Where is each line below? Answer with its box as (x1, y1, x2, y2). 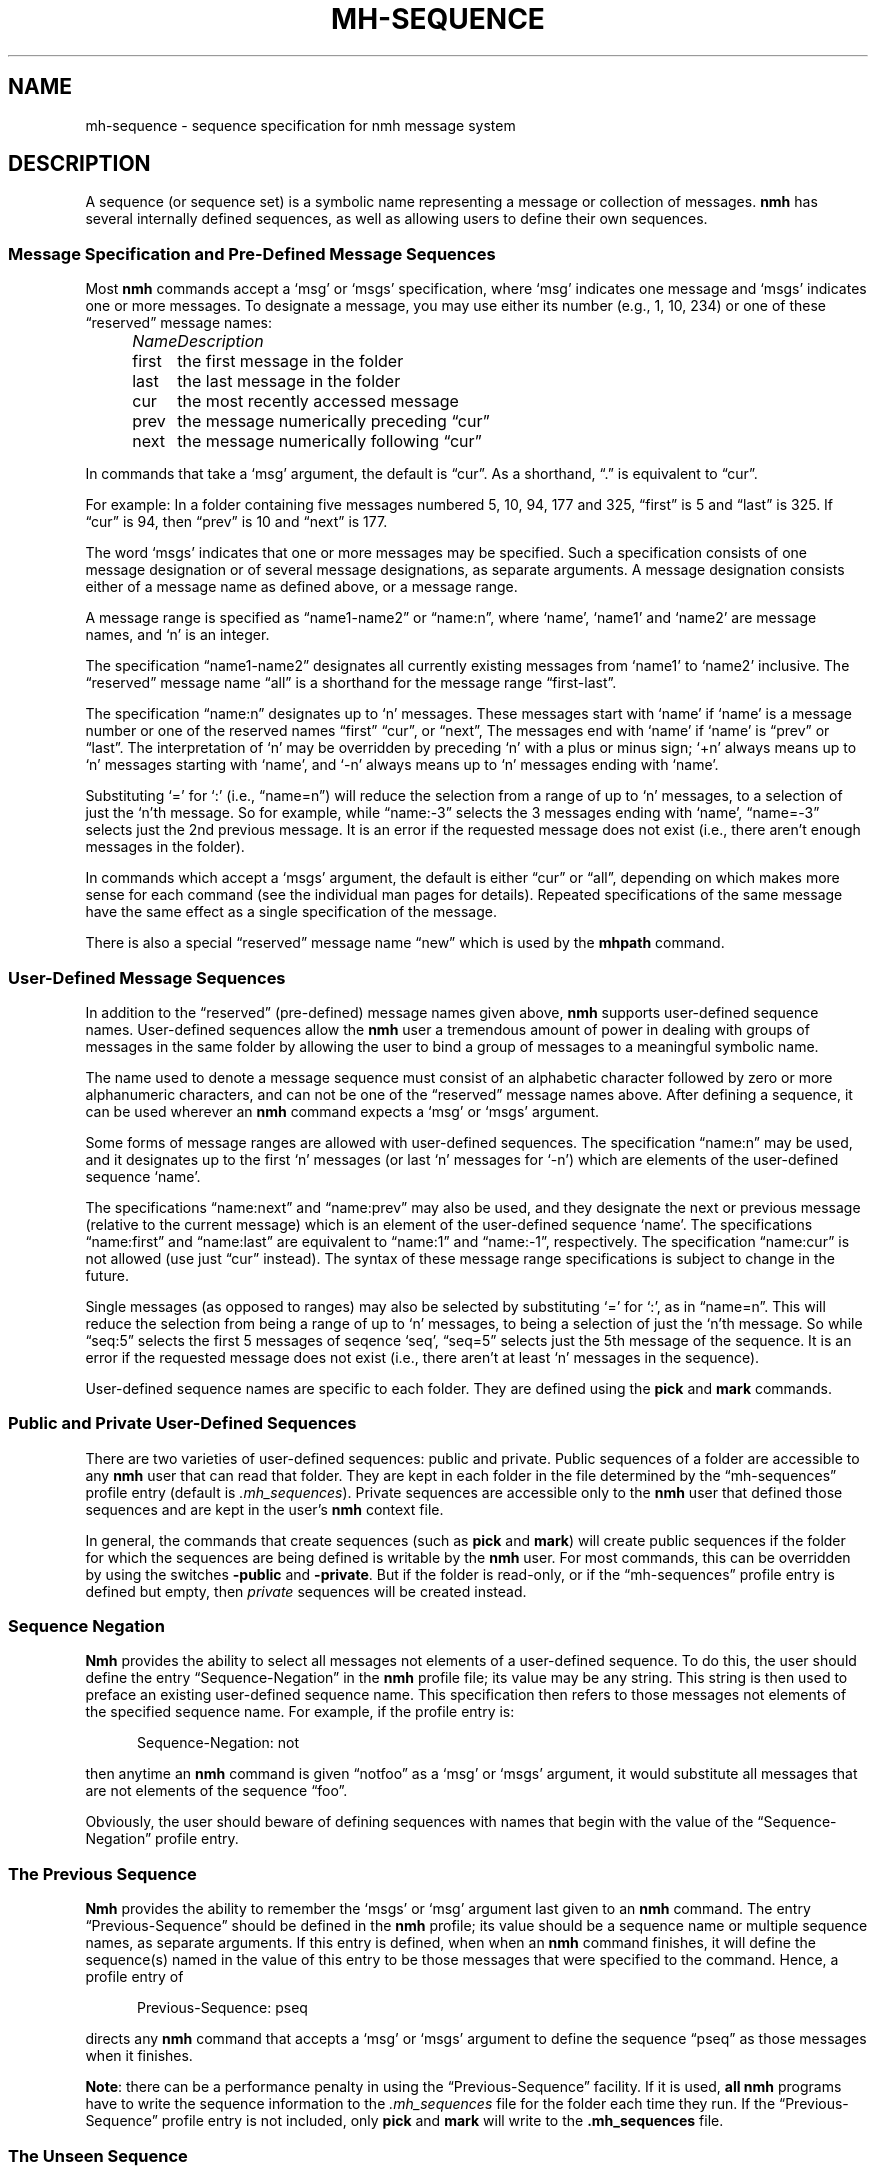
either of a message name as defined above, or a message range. (85, 578, 518, 596)
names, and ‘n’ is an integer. (85, 626, 270, 644)
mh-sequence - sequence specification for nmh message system (85, 116, 516, 134)
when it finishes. (85, 2047, 193, 2065)
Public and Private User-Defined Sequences (8, 1413, 357, 1434)
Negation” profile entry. (85, 1830, 239, 1848)
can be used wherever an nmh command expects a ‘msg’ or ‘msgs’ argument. (85, 1102, 600, 1120)
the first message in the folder (177, 351, 404, 372)
